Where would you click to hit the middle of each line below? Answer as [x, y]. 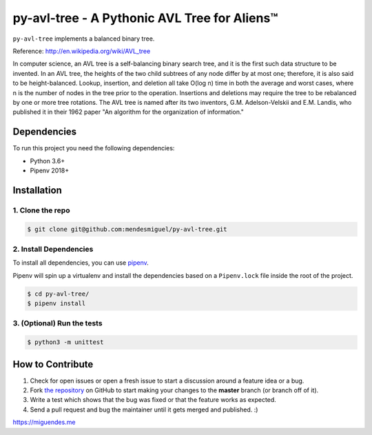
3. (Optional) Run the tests [58, 323]
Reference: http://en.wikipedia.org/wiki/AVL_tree [82, 51]
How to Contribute [53, 364]
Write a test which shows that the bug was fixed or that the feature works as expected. [153, 400]
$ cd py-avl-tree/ [58, 294]
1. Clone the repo [41, 210]
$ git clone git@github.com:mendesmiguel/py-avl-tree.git [127, 229]
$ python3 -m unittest [65, 342]
